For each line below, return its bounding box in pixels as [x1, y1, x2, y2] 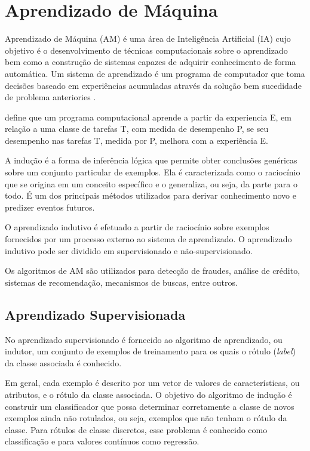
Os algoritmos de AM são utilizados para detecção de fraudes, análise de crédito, [5, 264, 300, 277]
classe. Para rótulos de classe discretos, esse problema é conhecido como [5, 423, 268, 435]
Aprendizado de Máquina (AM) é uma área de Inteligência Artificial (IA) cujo [5, 32, 291, 45]
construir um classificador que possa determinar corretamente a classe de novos [5, 400, 294, 412]
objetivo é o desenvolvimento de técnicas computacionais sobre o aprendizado [5, 44, 288, 56]
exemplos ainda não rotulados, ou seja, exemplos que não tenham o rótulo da [5, 412, 287, 424]
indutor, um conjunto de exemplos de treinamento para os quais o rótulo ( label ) [5, 345, 296, 357]
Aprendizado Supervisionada [5, 305, 186, 323]
